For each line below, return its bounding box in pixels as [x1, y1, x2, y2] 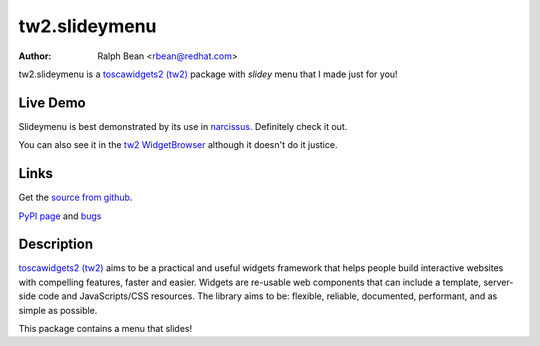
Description [18, 236, 94, 253]
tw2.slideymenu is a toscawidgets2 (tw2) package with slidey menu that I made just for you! [18, 68, 399, 80]
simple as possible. [18, 304, 98, 316]
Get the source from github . [18, 191, 133, 204]
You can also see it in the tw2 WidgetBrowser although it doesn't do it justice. [18, 139, 338, 151]
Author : [18, 50, 52, 62]
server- [483, 276, 514, 288]
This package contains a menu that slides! [18, 323, 193, 334]
